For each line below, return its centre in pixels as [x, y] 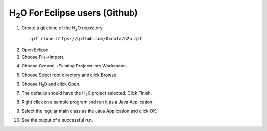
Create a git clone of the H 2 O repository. [63, 28]
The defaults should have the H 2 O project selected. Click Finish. [87, 94]
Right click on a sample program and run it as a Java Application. [88, 102]
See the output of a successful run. [57, 120]
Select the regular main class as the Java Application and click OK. [89, 111]
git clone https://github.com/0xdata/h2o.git [87, 39]
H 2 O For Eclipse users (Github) [74, 14]
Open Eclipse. [36, 50]
